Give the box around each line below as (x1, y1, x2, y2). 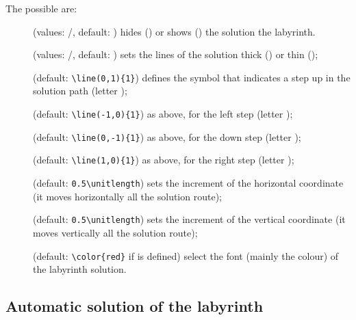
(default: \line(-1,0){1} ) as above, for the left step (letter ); (33, 107, 293, 121)
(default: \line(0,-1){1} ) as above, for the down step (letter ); (33, 129, 301, 144)
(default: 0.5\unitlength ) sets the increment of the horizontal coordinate (33, 176, 344, 189)
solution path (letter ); (33, 83, 127, 98)
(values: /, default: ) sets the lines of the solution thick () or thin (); (33, 47, 318, 62)
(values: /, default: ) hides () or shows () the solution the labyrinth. (33, 24, 316, 38)
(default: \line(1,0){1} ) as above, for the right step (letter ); (33, 152, 294, 167)
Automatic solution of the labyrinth (5, 295, 264, 317)
